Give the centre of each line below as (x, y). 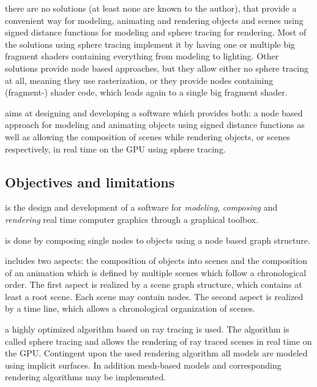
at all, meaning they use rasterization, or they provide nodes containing (139, 80)
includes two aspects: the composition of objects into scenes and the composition (156, 261)
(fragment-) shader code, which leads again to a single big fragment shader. (146, 92)
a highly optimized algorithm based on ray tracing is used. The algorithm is (147, 329)
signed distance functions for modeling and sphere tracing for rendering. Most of (156, 32)
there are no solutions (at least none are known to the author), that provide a (151, 8)
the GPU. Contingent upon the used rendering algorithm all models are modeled (156, 353)
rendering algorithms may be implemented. (86, 377)
